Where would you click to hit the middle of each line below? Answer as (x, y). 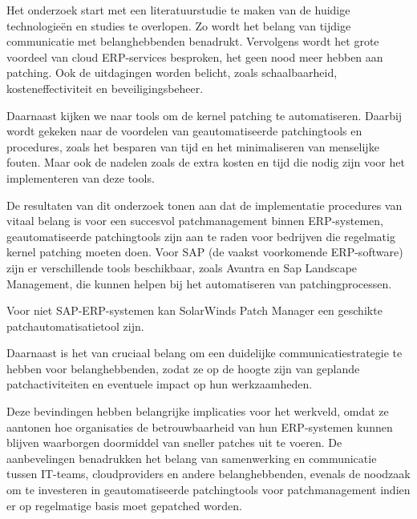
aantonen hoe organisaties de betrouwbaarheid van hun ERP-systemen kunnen (200, 426)
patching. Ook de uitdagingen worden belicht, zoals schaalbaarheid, (172, 72)
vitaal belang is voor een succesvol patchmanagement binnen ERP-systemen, (195, 221)
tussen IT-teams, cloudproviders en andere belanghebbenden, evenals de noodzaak (208, 474)
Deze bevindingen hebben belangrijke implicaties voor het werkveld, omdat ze (198, 411)
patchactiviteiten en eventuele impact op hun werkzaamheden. (160, 384)
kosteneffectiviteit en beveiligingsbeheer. (105, 88)
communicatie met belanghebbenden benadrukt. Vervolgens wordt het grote (193, 41)
